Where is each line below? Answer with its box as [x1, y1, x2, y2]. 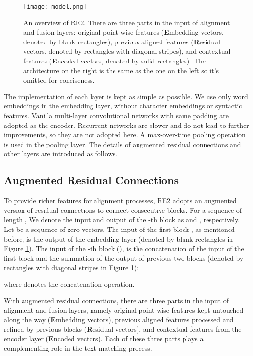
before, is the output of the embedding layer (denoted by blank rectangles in [4, 233, 233, 244]
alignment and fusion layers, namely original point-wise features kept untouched [4, 305, 244, 315]
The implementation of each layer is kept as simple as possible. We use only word [4, 91, 248, 101]
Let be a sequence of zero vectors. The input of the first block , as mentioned [4, 224, 235, 234]
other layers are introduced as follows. [4, 148, 117, 159]
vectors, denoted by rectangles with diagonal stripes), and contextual [23, 46, 230, 56]
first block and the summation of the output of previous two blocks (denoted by [4, 252, 244, 263]
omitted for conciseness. [23, 75, 95, 85]
